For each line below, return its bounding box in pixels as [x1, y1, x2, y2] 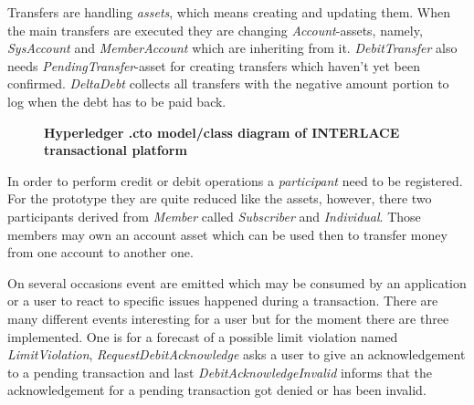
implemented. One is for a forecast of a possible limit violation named [7, 327, 398, 346]
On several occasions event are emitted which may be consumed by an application [7, 273, 467, 292]
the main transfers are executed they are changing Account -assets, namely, [7, 20, 423, 39]
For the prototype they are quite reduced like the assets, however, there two [7, 189, 432, 208]
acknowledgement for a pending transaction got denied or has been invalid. [7, 380, 427, 400]
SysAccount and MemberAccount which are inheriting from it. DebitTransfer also [7, 38, 458, 57]
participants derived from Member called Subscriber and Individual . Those [7, 206, 421, 225]
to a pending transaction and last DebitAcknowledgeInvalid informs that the [7, 362, 433, 381]
